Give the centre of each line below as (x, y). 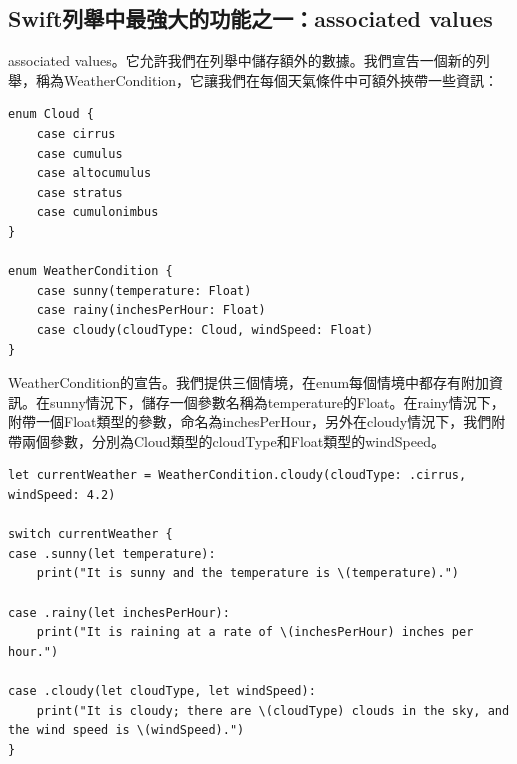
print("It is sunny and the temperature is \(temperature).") (248, 573)
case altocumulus (94, 173)
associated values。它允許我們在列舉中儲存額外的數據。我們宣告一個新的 (242, 60)
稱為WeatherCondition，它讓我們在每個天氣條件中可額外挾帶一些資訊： (267, 79)
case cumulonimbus (97, 212)
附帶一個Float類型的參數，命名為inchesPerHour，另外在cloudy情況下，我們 (250, 421)
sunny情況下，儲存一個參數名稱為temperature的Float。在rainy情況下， (277, 401)
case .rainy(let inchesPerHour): (119, 612)
